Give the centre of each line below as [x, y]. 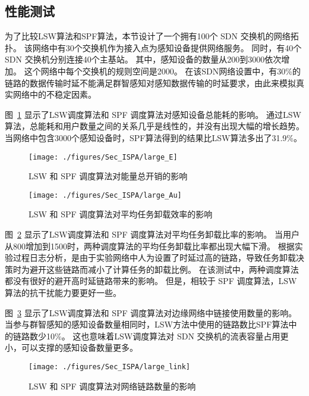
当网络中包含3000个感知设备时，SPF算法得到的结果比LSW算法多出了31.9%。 [153, 137]
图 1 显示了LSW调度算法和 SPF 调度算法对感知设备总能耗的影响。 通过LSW [153, 114]
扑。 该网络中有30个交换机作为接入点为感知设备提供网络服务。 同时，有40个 [153, 47]
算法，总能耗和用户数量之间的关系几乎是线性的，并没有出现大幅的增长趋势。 [154, 126]
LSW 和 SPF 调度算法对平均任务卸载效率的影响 [121, 214]
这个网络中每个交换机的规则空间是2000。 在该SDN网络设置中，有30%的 [162, 71]
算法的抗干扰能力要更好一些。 [63, 293]
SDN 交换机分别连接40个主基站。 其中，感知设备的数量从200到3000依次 [143, 59]
